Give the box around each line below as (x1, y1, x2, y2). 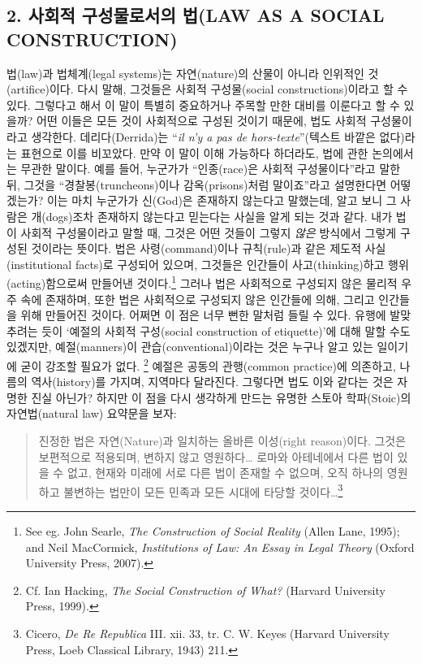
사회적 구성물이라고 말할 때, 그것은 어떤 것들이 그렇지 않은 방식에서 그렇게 (20, 224, 397, 241)
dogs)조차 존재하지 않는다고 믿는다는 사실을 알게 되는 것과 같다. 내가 (45, 207, 393, 224)
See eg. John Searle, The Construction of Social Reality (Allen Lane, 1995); (25, 523, 400, 539)
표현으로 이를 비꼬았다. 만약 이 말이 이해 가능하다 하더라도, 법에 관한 (20, 144, 368, 161)
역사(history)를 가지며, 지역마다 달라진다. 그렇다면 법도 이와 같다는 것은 (31, 373, 394, 390)
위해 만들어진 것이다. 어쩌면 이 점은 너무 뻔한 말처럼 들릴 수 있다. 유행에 (20, 306, 386, 323)
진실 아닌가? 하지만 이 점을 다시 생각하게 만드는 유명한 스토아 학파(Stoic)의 (31, 388, 411, 406)
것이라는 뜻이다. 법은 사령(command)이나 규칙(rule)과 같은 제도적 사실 (31, 240, 386, 257)
